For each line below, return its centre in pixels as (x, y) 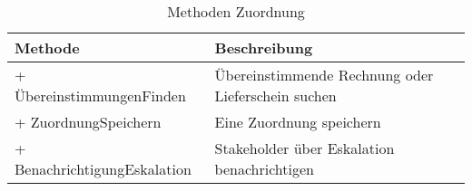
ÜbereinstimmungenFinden (100, 95)
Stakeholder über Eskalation (305, 148)
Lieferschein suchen (275, 95)
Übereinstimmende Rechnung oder (324, 75)
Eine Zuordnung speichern (298, 122)
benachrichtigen (264, 169)
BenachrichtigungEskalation (103, 169)
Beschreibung (264, 48)
